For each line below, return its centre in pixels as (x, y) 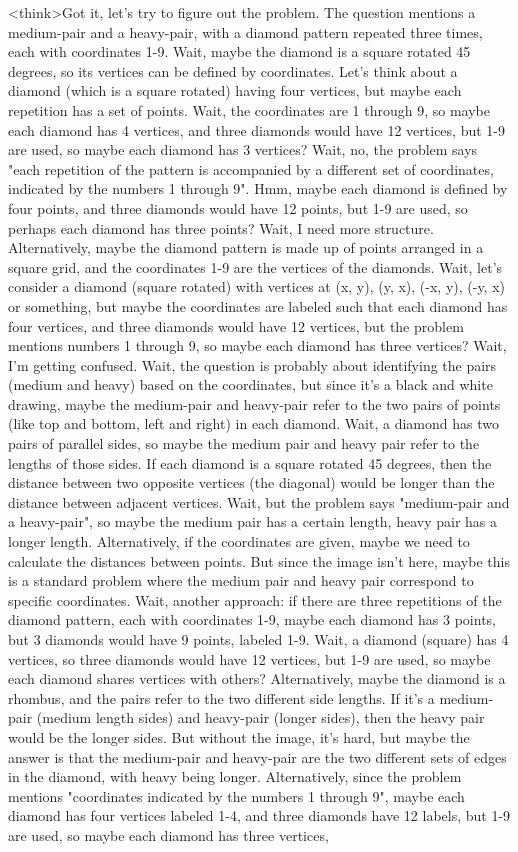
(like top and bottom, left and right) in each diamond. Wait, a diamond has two (253, 423)
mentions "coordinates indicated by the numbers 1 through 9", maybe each (236, 795)
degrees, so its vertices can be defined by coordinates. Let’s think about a (233, 70)
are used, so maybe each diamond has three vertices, (168, 834)
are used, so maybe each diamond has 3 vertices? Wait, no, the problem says (243, 149)
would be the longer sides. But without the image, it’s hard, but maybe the (239, 736)
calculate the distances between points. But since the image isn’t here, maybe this (259, 560)
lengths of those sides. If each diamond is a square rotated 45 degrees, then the (250, 462)
